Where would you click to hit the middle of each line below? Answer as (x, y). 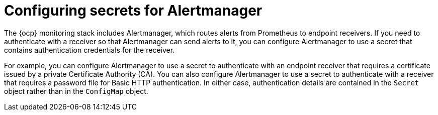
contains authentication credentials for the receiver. (90, 50)
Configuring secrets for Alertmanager (133, 11)
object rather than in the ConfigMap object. (76, 91)
